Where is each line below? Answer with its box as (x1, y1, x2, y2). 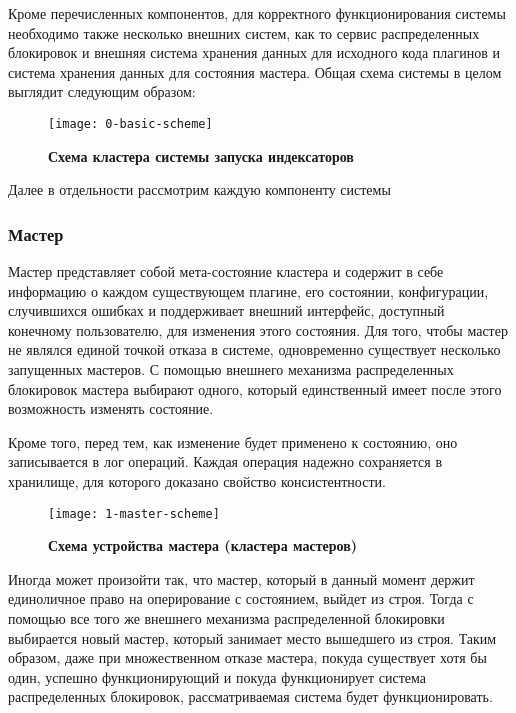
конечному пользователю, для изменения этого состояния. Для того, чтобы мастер (8, 319, 508, 340)
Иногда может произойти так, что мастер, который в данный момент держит (8, 568, 475, 589)
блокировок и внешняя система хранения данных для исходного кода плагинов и (8, 42, 500, 63)
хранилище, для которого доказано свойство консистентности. (8, 470, 386, 491)
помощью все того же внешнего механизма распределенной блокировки (8, 608, 445, 628)
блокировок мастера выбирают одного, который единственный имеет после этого (8, 378, 502, 399)
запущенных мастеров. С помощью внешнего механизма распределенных (8, 359, 454, 379)
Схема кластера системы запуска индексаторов (48, 145, 354, 166)
